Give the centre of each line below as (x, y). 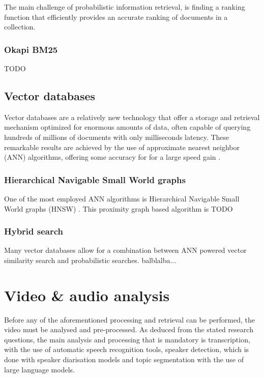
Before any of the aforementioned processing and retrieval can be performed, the (129, 319)
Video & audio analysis (87, 295)
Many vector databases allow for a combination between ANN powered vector (125, 250)
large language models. (39, 369)
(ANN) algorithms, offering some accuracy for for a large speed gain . (112, 157)
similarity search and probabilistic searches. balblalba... (90, 260)
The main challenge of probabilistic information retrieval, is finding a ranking (125, 7)
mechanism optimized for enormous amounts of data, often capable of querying (127, 127)
